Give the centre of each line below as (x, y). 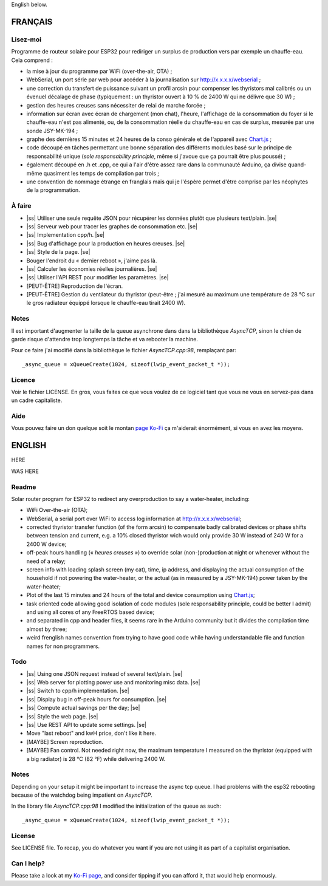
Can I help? (28, 864)
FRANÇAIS (32, 22)
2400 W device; (46, 544)
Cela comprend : (32, 60)
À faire (21, 206)
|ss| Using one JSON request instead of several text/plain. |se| (104, 673)
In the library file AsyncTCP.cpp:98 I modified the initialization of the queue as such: (116, 806)
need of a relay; (46, 561)
